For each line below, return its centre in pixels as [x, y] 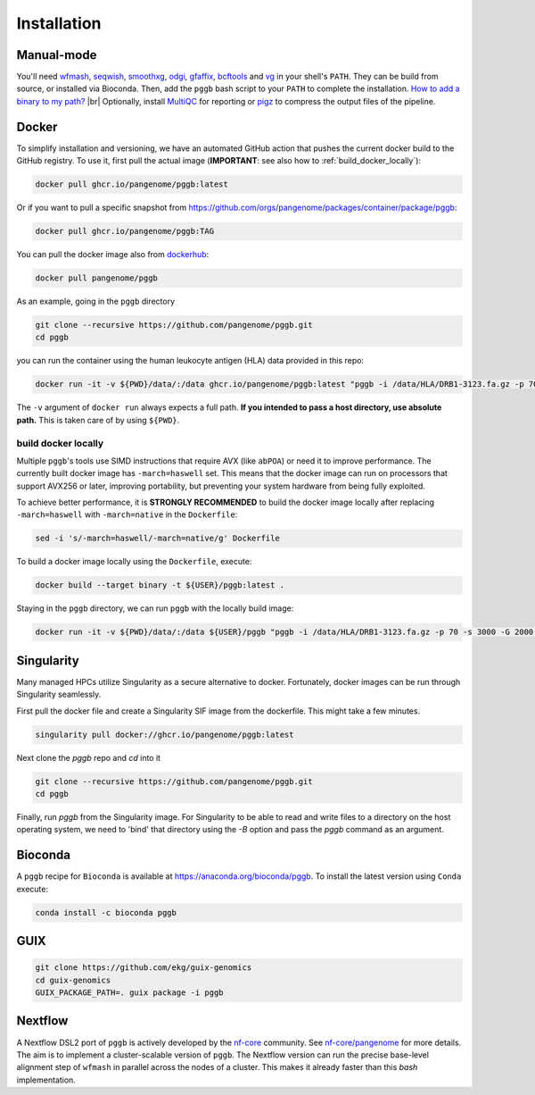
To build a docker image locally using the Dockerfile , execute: [134, 562]
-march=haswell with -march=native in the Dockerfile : [127, 514]
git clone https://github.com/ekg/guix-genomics [144, 968]
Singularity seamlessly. [59, 694]
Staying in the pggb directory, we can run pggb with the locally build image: [155, 608]
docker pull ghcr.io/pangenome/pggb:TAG [124, 231]
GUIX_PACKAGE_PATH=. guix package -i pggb [129, 993]
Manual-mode [57, 55]
